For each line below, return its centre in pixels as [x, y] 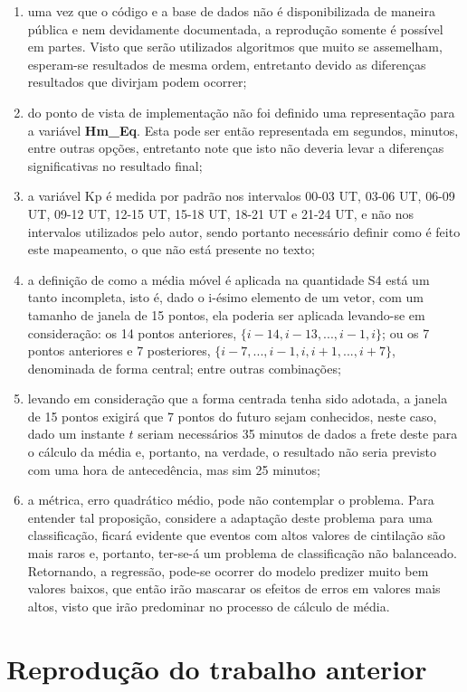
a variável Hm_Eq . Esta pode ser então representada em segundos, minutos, [243, 130]
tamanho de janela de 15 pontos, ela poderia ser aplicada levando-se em [226, 314]
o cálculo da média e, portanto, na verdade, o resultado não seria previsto [232, 452]
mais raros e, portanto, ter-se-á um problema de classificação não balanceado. [243, 553]
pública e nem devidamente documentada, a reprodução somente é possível [235, 28]
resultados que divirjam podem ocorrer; [137, 82]
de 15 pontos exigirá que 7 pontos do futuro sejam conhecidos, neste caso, [232, 416]
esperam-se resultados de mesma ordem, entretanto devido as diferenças [227, 64]
